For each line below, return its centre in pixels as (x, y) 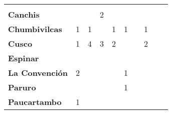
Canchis (24, 14)
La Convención (38, 73)
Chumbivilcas (35, 29)
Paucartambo (35, 102)
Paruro (22, 87)
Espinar (24, 58)
